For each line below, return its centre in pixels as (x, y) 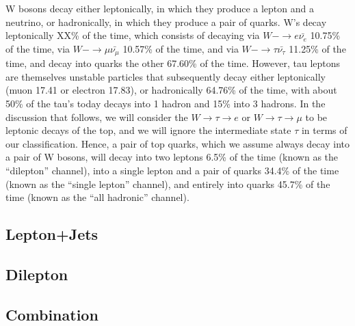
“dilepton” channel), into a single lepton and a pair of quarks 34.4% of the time (172, 170)
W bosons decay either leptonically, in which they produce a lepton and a (160, 8)
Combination (52, 314)
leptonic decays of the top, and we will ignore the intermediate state (148, 130)
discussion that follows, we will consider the (97, 117)
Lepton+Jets (52, 234)
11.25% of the (317, 48)
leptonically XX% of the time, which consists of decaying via (133, 35)
